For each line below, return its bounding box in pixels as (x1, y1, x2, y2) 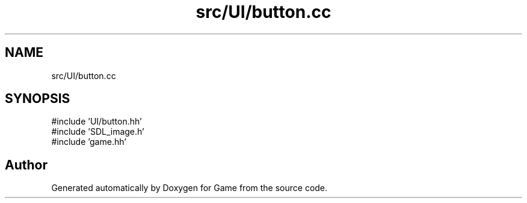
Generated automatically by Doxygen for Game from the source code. (51, 183, 328, 193)
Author (5, 157, 48, 172)
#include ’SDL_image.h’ (51, 126, 144, 137)
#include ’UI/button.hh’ (51, 116, 142, 127)
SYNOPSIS (5, 91, 70, 107)
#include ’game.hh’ (51, 137, 126, 147)
